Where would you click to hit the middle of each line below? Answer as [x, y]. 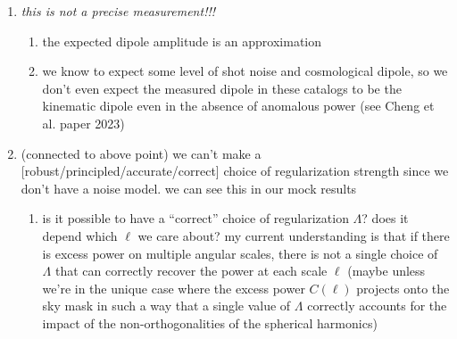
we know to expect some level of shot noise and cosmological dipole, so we [245, 71]
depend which [80, 235]
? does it [385, 218]
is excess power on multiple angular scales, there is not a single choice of [240, 253]
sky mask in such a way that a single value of [166, 306]
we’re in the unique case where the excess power [174, 288]
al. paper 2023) [83, 123]
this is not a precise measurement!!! [118, 11]
